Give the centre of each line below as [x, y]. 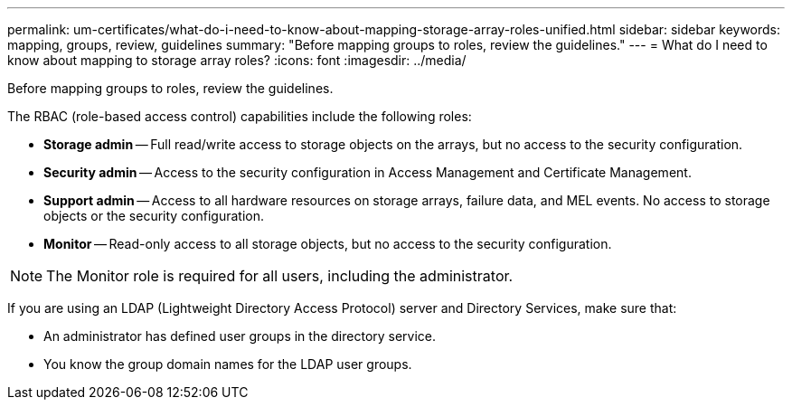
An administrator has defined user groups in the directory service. [240, 336]
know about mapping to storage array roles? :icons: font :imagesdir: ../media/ [237, 60]
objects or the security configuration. [154, 216]
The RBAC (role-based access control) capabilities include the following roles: [240, 116]
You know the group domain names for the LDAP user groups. [228, 364]
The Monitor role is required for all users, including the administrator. [280, 276]
